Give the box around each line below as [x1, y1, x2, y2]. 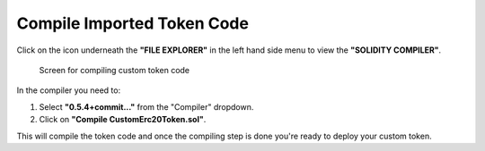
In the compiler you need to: [16, 85, 121, 96]
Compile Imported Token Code [16, 13, 249, 33]
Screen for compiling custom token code [39, 64, 190, 75]
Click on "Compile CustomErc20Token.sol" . [39, 114, 207, 125]
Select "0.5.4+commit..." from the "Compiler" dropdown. [39, 101, 254, 112]
